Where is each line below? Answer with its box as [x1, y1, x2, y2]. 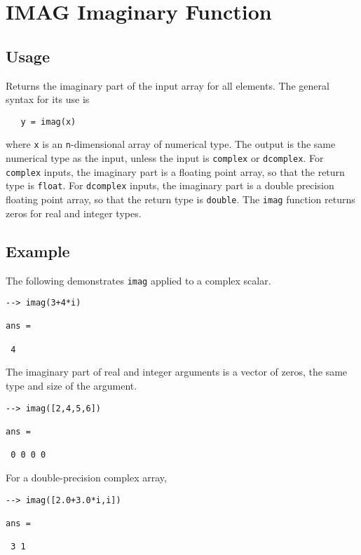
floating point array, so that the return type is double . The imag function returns [6, 192, 355, 207]
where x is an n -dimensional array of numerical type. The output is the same [6, 137, 336, 151]
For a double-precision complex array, [6, 470, 167, 484]
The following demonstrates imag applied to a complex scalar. [6, 273, 271, 287]
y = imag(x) [20, 116, 76, 127]
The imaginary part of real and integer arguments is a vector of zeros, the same [6, 364, 348, 379]
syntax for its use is [6, 92, 90, 107]
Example [6, 240, 70, 261]
